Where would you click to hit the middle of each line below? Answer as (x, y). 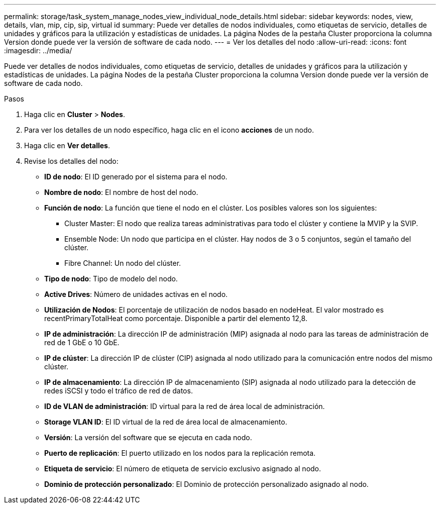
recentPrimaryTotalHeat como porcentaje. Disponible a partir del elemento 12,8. (176, 318)
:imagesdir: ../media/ (38, 50)
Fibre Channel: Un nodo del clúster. (123, 263)
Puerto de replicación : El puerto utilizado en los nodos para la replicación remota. (180, 453)
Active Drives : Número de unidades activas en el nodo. (136, 294)
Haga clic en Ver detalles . (67, 145)
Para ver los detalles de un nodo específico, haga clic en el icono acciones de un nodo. (169, 130)
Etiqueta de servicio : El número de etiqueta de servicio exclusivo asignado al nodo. (183, 469)
